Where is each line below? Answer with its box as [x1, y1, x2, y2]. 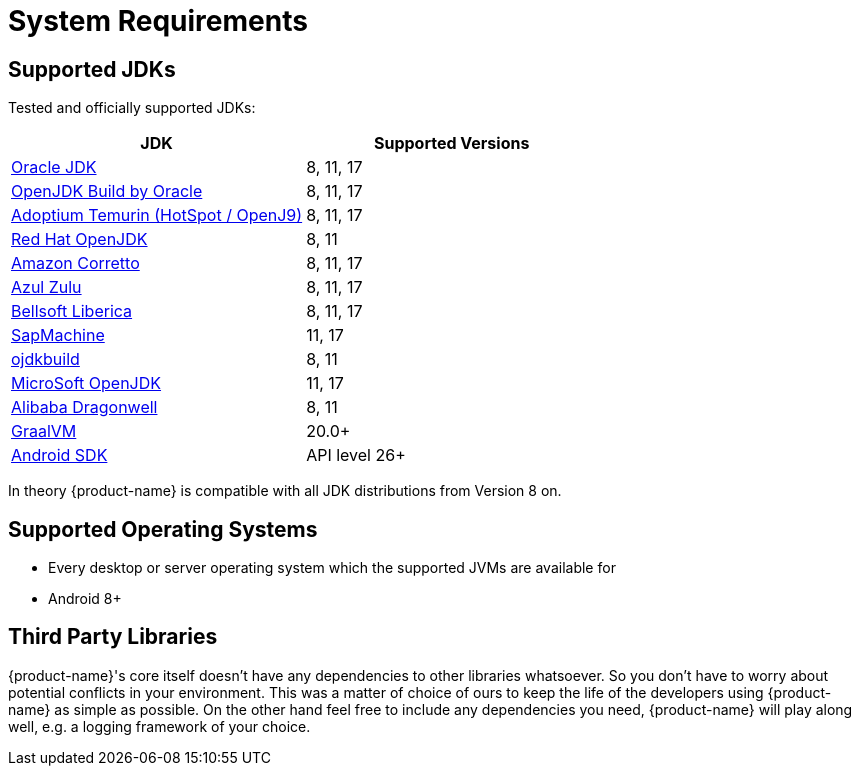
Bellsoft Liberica [11, 301, 133, 322]
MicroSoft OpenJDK [11, 373, 162, 394]
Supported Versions [373, 133, 530, 154]
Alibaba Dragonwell [11, 397, 158, 418]
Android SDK [11, 445, 108, 466]
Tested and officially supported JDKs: [8, 99, 256, 117]
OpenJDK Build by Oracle [11, 181, 203, 202]
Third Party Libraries [8, 624, 218, 650]
